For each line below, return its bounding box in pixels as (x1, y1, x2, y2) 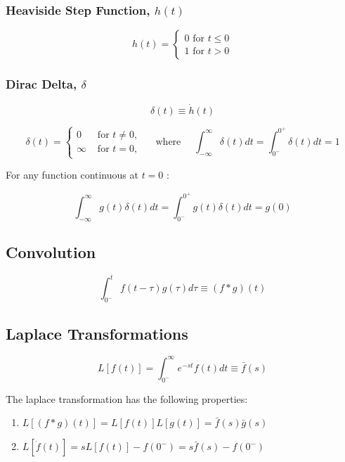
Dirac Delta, (6, 75, 77, 93)
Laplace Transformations (6, 322, 188, 344)
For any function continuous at (6, 167, 138, 182)
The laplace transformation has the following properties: (6, 391, 248, 406)
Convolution (6, 241, 96, 263)
